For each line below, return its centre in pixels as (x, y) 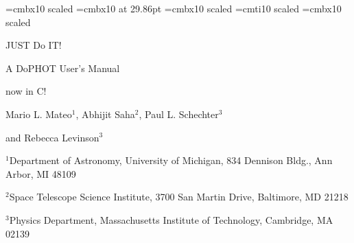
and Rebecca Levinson (52, 137)
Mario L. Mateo (39, 114)
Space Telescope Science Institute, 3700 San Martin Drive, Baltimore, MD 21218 (179, 197)
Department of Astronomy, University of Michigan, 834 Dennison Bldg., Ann (171, 160)
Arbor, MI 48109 (41, 173)
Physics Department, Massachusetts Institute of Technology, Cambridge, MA (171, 219)
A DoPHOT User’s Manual (63, 68)
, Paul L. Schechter (179, 114)
